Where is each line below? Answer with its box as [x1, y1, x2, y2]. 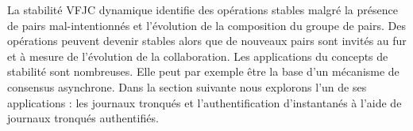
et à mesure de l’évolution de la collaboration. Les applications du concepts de [7, 47, 388, 64]
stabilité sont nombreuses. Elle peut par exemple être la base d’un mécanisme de [7, 63, 399, 80]
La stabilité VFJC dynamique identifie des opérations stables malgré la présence [7, 2, 398, 17]
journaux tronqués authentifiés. [7, 110, 159, 126]
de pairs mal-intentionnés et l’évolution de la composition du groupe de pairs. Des [7, 17, 406, 33]
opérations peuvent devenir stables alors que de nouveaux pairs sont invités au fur [7, 32, 407, 49]
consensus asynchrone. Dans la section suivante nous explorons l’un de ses [7, 78, 367, 95]
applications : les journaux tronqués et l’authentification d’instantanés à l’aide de [7, 94, 402, 110]
